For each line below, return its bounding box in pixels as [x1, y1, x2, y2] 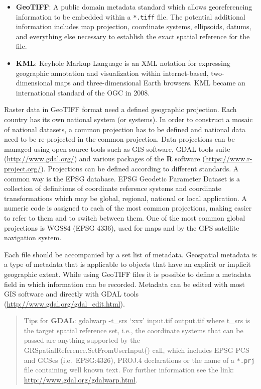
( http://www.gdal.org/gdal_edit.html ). [4, 298, 125, 309]
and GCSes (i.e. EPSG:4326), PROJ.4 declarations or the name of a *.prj [24, 354, 255, 365]
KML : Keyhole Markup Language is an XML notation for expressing [16, 58, 230, 68]
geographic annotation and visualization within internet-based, [16, 67, 209, 78]
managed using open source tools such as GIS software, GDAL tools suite [4, 143, 230, 154]
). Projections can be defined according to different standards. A [41, 163, 239, 173]
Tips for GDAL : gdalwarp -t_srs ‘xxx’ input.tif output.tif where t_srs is [24, 315, 250, 326]
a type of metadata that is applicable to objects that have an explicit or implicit [4, 259, 251, 269]
